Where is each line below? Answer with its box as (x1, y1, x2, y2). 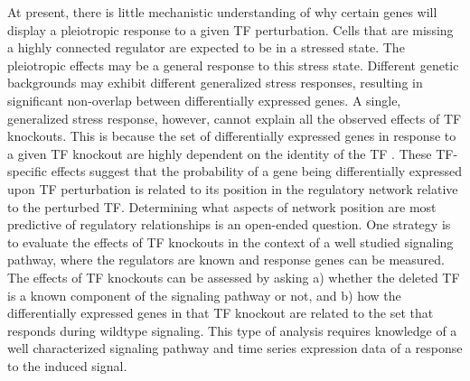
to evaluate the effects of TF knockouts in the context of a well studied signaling (7, 232, 454, 251)
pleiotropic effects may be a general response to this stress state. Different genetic (7, 55, 459, 74)
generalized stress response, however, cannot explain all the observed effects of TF (7, 108, 462, 127)
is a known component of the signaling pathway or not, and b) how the (7, 285, 401, 304)
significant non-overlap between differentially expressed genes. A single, (7, 90, 401, 109)
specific (7, 162, 48, 181)
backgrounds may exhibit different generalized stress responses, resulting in (7, 73, 423, 92)
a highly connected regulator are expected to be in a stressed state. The (7, 38, 405, 57)
